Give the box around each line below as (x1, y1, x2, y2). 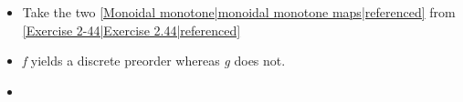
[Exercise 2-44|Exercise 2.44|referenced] (22, 20, 241, 39)
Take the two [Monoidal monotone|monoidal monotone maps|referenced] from (22, 3, 456, 21)
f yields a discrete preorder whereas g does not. (22, 51, 286, 70)
